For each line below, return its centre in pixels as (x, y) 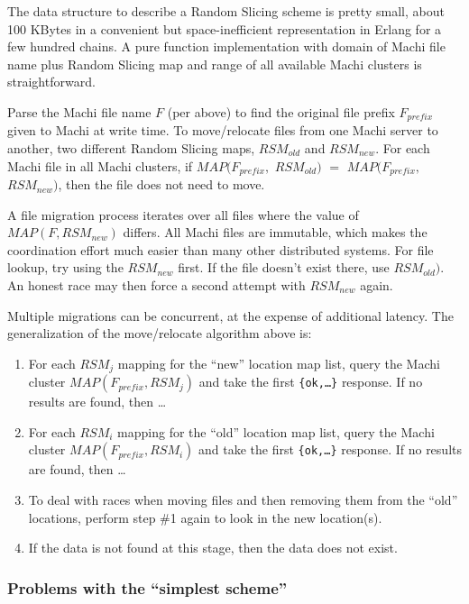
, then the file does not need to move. (161, 184)
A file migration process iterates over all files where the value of (183, 214)
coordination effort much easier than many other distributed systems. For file (221, 249)
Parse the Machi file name (79, 111)
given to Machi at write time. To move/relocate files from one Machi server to (223, 130)
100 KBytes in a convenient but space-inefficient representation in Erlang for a (225, 28)
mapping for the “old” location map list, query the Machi (276, 431)
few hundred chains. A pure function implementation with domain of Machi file (226, 46)
